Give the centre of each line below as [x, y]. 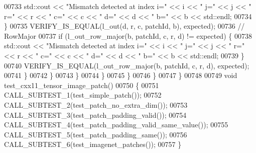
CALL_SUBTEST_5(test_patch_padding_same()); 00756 [96, 134]
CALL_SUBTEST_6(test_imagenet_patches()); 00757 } [93, 144]
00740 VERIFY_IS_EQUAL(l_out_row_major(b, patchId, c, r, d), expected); [127, 65]
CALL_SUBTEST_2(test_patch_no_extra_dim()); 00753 [96, 104]
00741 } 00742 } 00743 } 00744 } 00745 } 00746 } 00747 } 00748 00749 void [121, 75]
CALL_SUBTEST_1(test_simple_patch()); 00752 [83, 95]
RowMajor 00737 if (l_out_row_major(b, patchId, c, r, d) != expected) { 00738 [128, 35]
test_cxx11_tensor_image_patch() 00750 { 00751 [82, 85]
